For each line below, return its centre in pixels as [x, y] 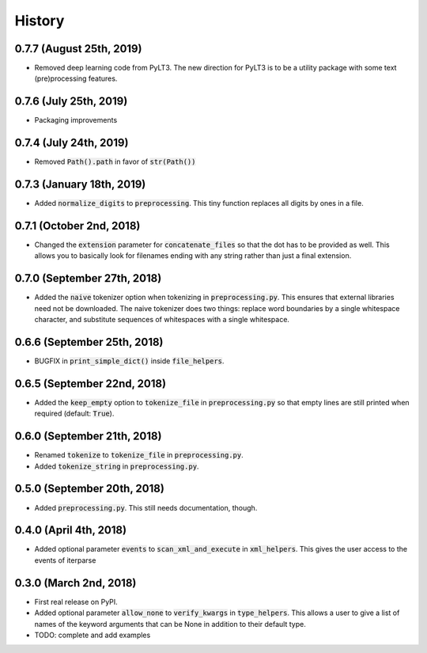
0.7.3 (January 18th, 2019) [80, 185]
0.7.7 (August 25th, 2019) [78, 49]
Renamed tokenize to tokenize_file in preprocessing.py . [139, 455]
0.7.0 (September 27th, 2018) [88, 278]
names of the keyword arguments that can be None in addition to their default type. [170, 624]
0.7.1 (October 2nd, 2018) [77, 226]
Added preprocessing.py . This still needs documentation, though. [146, 507]
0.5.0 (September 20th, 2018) [90, 489]
